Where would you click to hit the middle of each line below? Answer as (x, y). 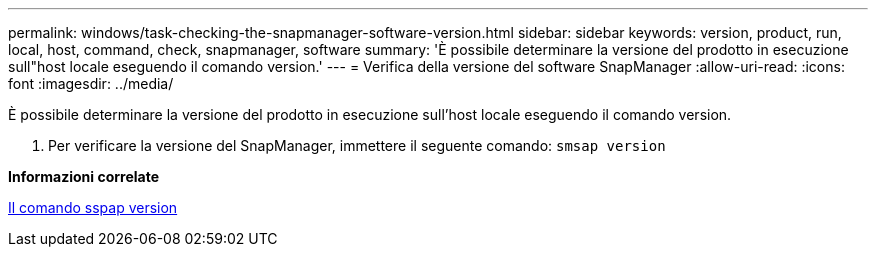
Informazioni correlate (84, 176)
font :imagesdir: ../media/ (91, 83)
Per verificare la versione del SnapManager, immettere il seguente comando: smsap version (357, 145)
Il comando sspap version (93, 207)
